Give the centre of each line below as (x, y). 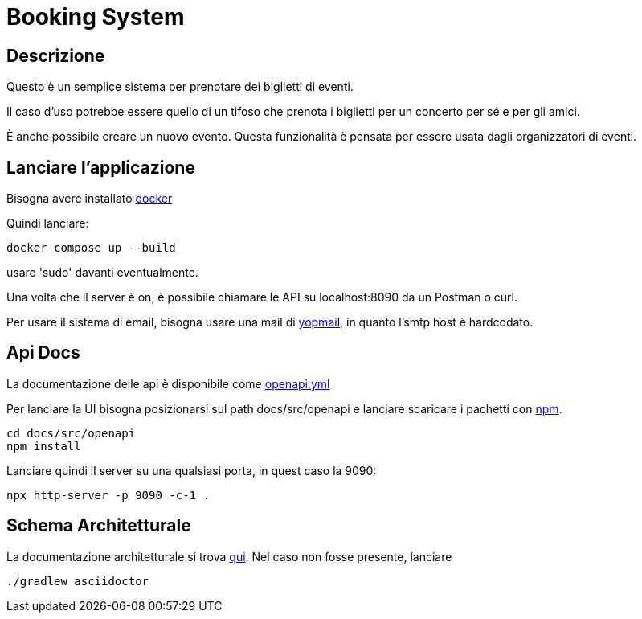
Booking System (96, 17)
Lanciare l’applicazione (101, 167)
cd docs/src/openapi (71, 433)
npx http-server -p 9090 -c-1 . (108, 495)
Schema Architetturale (99, 526)
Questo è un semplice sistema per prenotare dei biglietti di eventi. (180, 87)
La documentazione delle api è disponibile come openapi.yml (168, 383)
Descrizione (56, 55)
